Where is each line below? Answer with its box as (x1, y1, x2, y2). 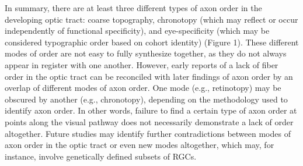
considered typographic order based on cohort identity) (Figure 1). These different (5, 36, 299, 48)
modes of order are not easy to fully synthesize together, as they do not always (5, 47, 287, 59)
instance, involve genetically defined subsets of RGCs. (5, 150, 197, 162)
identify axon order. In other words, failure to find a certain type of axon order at (5, 104, 297, 116)
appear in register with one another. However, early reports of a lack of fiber (5, 58, 278, 70)
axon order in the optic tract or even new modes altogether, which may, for (5, 139, 274, 151)
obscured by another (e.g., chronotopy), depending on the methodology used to (5, 93, 288, 105)
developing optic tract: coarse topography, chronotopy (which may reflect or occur (5, 13, 298, 25)
